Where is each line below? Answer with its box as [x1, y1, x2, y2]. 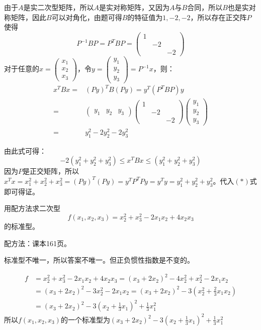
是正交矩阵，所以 [23, 166, 79, 176]
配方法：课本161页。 [4, 238, 71, 248]
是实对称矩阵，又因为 [99, 2, 169, 12]
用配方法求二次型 [4, 203, 60, 213]
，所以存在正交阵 [190, 12, 247, 22]
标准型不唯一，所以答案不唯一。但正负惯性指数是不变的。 [4, 255, 194, 265]
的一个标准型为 [60, 314, 110, 324]
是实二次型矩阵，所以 [23, 2, 94, 12]
